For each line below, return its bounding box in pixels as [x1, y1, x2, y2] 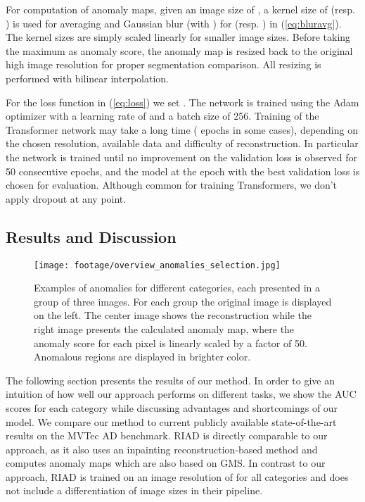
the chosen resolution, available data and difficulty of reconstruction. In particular [6, 136, 359, 151]
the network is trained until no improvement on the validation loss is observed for [6, 149, 357, 164]
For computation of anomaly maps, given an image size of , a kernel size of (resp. [6, 2, 355, 16]
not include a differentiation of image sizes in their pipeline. [6, 483, 263, 498]
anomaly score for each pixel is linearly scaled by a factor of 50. [34, 335, 307, 350]
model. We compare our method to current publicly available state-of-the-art [6, 414, 337, 429]
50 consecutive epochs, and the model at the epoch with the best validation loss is [6, 163, 360, 178]
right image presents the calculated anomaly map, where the [34, 321, 295, 336]
